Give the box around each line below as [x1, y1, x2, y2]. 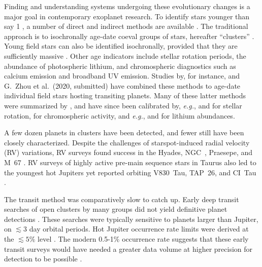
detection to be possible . [4, 253, 82, 264]
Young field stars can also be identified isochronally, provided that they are [4, 41, 238, 51]
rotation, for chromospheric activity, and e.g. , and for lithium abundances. [4, 110, 235, 121]
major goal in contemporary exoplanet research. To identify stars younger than [4, 11, 250, 21]
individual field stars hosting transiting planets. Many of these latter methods [4, 90, 246, 101]
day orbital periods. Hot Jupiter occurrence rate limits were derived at [29, 223, 249, 234]
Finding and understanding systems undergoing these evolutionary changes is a [4, 1, 250, 11]
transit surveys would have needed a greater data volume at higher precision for [4, 243, 253, 254]
